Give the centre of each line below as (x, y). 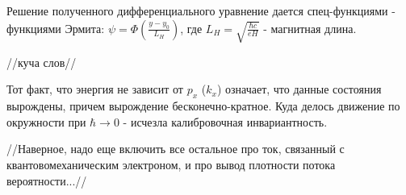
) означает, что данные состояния (299, 89)
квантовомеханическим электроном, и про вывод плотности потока (171, 165)
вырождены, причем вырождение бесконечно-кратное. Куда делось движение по (203, 106)
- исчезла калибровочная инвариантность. (225, 121)
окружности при (46, 121)
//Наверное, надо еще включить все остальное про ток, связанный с (176, 149)
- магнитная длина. (310, 28)
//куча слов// (42, 62)
